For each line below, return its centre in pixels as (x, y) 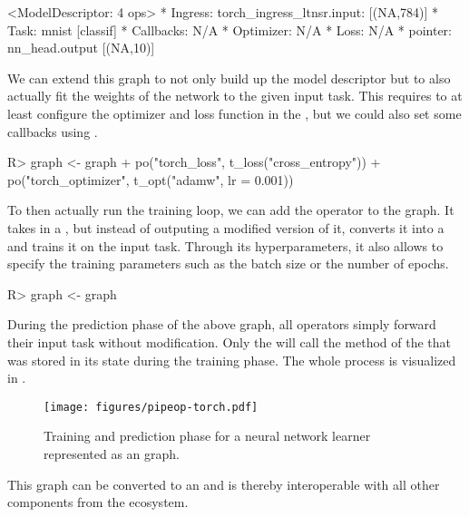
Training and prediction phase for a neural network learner (207, 436)
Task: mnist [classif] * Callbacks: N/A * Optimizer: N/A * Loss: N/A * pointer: (230, 29)
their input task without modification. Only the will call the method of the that (230, 341)
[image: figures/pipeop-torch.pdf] (151, 407)
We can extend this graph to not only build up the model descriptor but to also (229, 78)
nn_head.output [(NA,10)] (81, 48)
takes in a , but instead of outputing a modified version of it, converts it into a (226, 227)
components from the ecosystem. (98, 502)
